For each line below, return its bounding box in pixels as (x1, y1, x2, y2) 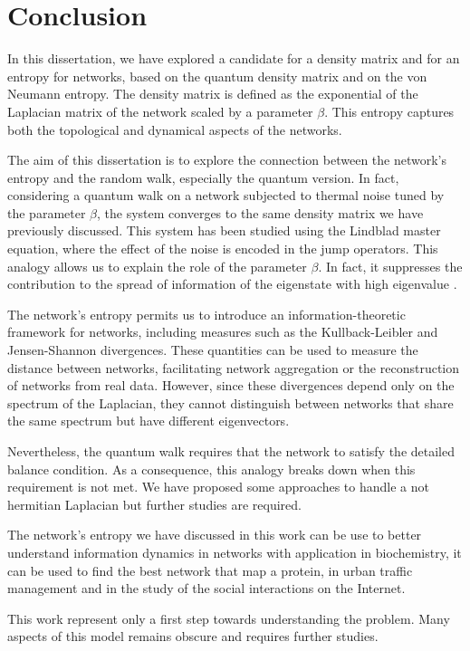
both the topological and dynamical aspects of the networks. (7, 120, 342, 139)
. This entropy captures (324, 101, 455, 120)
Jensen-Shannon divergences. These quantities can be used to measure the (7, 340, 418, 359)
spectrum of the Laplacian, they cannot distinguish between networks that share (7, 393, 454, 412)
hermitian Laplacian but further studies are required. (7, 494, 302, 513)
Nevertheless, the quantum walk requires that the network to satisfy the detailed (7, 442, 456, 460)
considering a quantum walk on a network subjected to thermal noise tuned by (7, 186, 445, 205)
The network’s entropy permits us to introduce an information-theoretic (7, 304, 406, 323)
